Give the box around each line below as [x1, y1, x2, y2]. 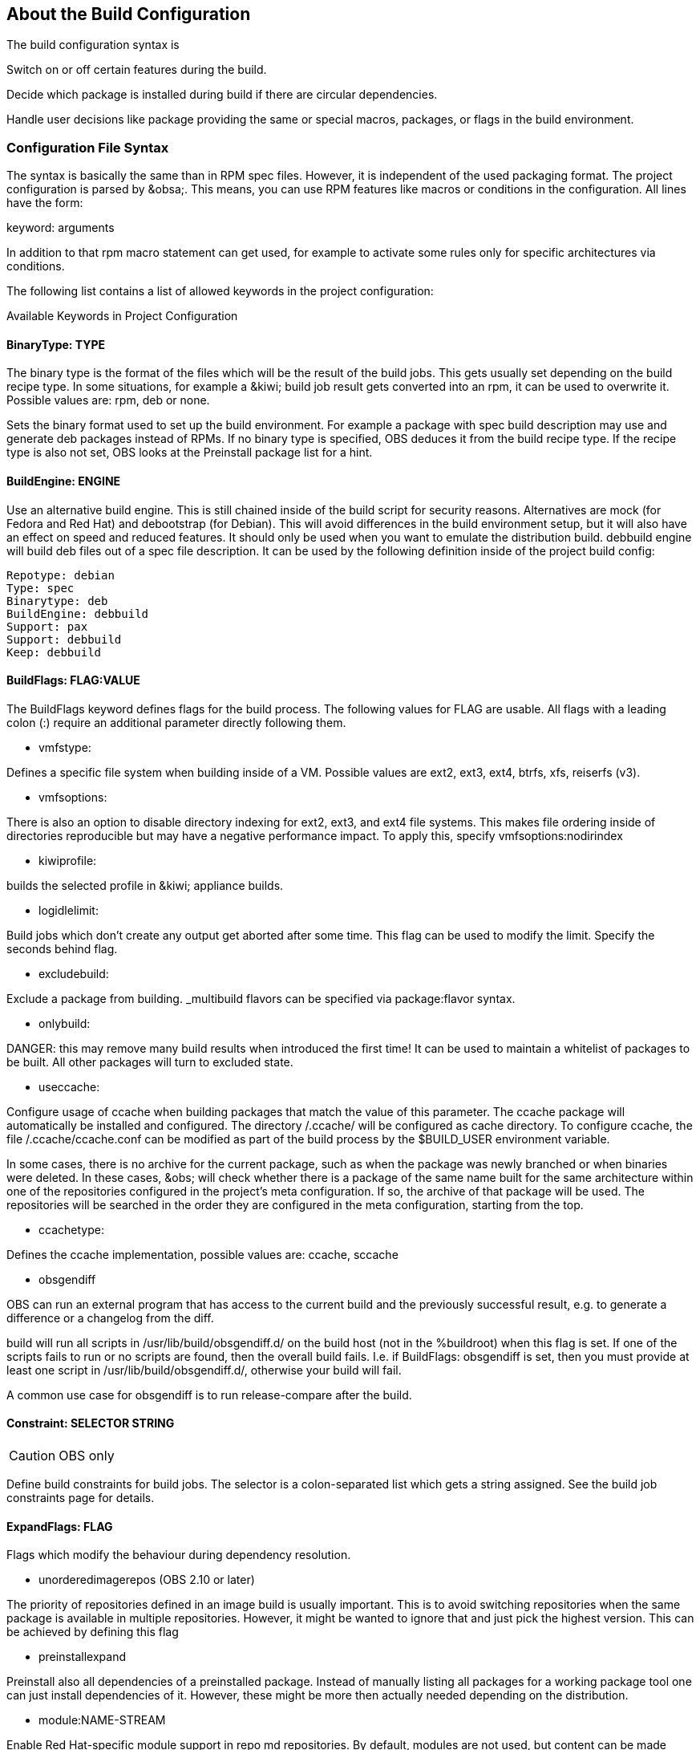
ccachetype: [38, 1222, 104, 1236]
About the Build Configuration [6, 4, 251, 24]
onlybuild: [38, 1016, 91, 1030]
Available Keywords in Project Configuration [6, 309, 238, 323]
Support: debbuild [6, 632, 122, 646]
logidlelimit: [38, 903, 99, 917]
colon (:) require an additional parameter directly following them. [6, 715, 346, 729]
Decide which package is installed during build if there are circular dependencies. [6, 87, 438, 102]
